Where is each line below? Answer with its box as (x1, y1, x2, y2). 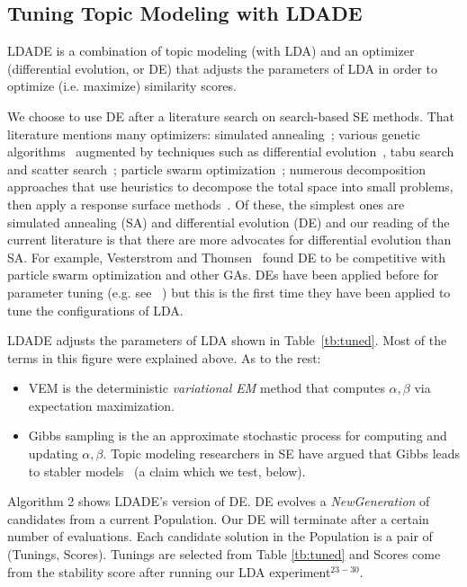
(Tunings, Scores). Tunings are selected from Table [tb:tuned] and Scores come (7, 545, 441, 564)
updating (28, 444, 78, 463)
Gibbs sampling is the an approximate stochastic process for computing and (28, 426, 447, 445)
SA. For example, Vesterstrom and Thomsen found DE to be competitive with (7, 247, 446, 266)
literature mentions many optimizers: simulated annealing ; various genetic (7, 124, 420, 143)
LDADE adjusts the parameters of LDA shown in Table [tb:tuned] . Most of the (7, 331, 447, 350)
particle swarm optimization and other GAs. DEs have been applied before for (7, 265, 439, 284)
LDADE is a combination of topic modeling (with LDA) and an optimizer (7, 41, 415, 60)
